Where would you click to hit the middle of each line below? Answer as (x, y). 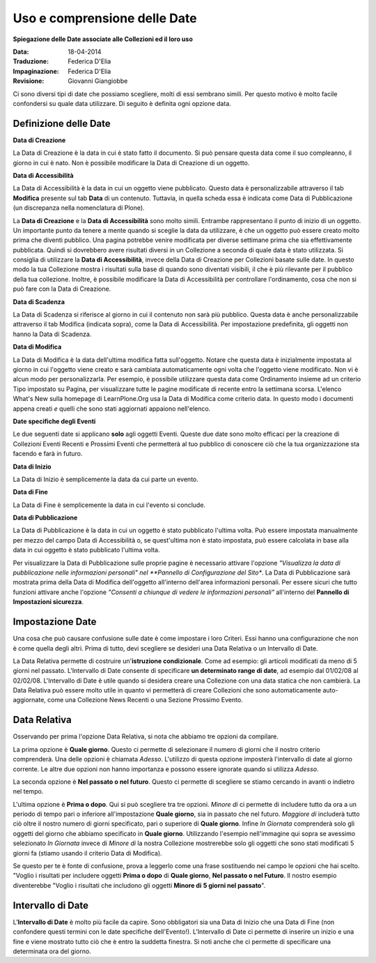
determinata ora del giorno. (52, 951)
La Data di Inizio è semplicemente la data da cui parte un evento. (105, 479)
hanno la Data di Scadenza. (52, 334)
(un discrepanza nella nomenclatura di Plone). (79, 208)
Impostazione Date (55, 622)
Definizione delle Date (62, 123)
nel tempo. (28, 791)
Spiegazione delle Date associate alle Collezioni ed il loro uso (103, 39)
